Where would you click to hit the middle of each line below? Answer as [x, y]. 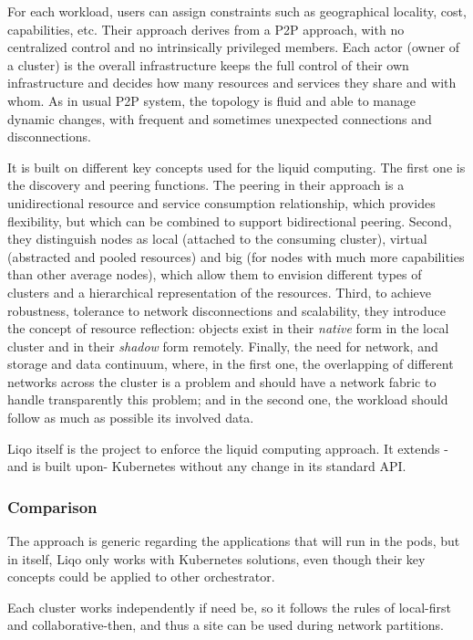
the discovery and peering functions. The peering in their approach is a [206, 185]
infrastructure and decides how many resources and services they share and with [232, 83]
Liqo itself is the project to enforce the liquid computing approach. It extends [224, 448]
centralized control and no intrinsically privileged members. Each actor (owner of [234, 47]
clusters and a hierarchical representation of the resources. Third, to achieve [220, 292]
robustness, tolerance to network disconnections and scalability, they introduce [226, 310]
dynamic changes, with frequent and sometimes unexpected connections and [220, 118]
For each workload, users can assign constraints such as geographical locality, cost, [237, 11]
